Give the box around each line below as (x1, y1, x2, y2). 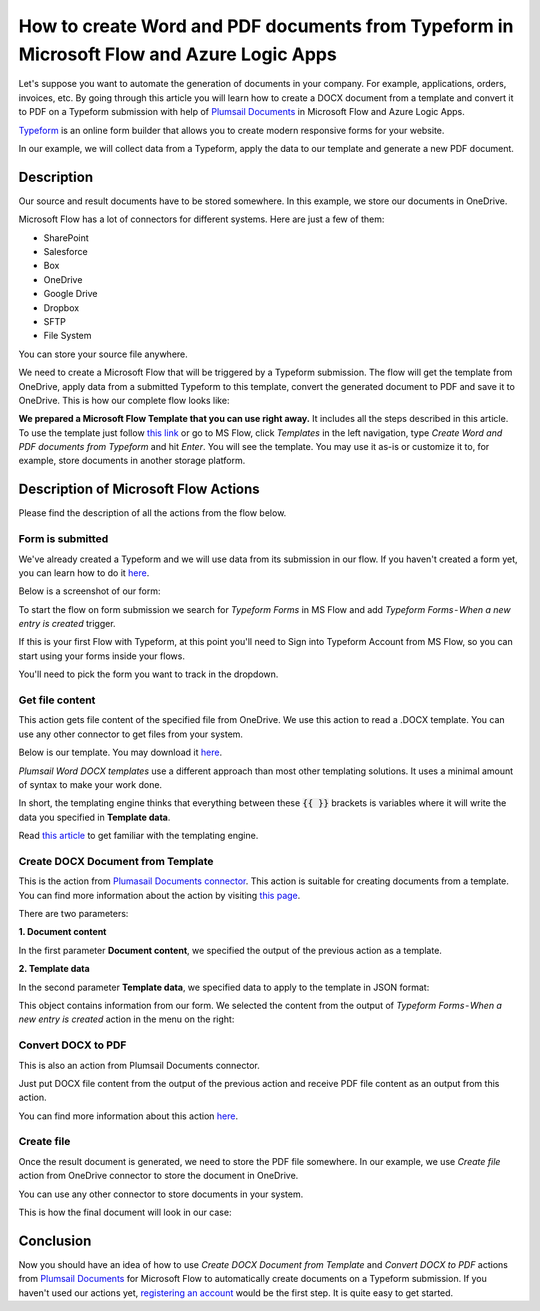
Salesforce (43, 245, 89, 257)
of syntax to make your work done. (18, 778, 163, 790)
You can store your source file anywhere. (18, 348, 189, 360)
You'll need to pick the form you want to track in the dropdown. (18, 668, 279, 680)
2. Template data (18, 963, 90, 975)
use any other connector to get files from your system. (18, 728, 244, 740)
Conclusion (18, 1232, 92, 1249)
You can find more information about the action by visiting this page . (18, 889, 301, 901)
